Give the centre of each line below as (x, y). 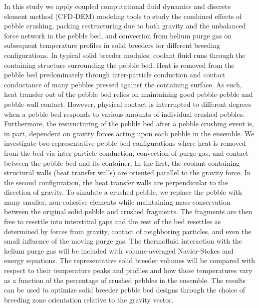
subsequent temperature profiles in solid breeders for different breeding (112, 45)
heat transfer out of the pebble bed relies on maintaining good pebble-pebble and (129, 94)
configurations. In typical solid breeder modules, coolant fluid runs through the (125, 55)
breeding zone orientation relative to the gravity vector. (89, 299)
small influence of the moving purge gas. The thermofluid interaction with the (123, 241)
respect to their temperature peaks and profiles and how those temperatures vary (128, 270)
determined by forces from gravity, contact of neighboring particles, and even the (128, 231)
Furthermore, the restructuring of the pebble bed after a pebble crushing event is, (129, 124)
